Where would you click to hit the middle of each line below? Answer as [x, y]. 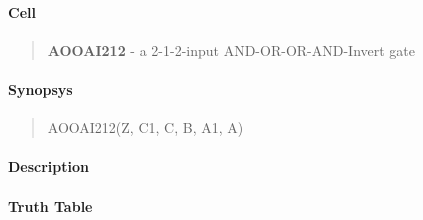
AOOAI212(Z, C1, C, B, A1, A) [145, 127]
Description [49, 166]
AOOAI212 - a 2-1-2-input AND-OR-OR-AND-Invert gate [231, 49]
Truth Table [50, 205]
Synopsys [40, 88]
